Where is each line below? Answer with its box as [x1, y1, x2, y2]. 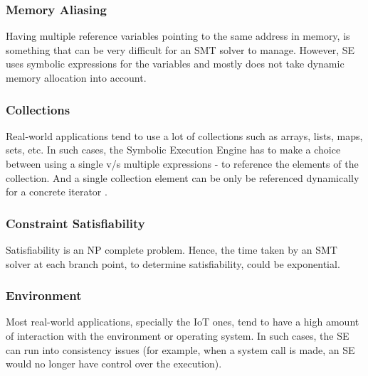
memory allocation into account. [6, 70, 147, 85]
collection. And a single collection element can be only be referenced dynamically [6, 170, 359, 185]
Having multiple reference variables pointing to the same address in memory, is [6, 28, 350, 43]
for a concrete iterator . [6, 184, 107, 199]
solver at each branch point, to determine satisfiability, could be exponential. [6, 256, 340, 271]
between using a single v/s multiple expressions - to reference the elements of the [6, 156, 359, 171]
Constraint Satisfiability [6, 214, 145, 232]
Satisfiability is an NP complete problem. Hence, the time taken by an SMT [6, 242, 337, 257]
